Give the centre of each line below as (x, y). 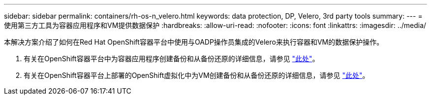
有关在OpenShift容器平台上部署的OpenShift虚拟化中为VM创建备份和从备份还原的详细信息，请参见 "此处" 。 (197, 75)
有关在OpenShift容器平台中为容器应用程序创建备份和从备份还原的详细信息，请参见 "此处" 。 (171, 59)
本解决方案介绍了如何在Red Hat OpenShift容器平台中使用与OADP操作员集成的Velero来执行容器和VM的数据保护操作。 (194, 42)
